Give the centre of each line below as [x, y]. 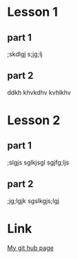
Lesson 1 [33, 12]
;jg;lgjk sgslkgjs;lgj [33, 200]
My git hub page [30, 248]
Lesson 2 [34, 120]
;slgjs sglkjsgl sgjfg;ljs [38, 162]
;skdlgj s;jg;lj [25, 54]
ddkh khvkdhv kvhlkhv [39, 92]
